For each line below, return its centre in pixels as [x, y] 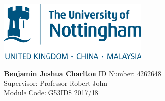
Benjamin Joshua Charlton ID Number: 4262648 [82, 73]
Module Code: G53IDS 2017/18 [51, 92]
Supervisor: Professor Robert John [56, 83]
